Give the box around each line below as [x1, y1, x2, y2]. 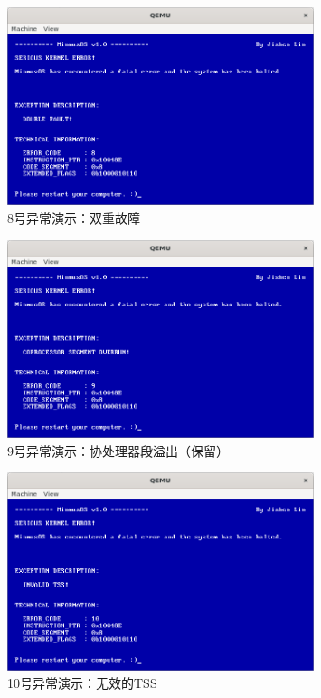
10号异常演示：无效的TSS [7, 674, 157, 693]
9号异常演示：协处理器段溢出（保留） [7, 441, 229, 460]
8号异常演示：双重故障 [7, 208, 140, 228]
